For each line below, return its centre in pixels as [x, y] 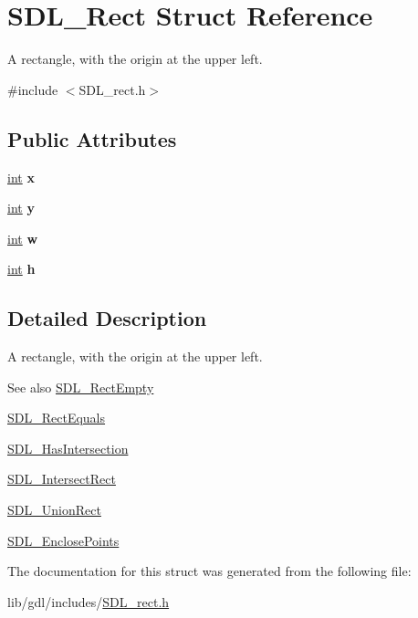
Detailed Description [107, 318]
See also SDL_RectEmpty [81, 387]
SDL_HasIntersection [68, 448]
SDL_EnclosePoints [63, 540]
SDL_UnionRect [54, 510]
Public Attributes [92, 138]
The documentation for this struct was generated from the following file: [209, 571]
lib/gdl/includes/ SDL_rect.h [89, 601]
